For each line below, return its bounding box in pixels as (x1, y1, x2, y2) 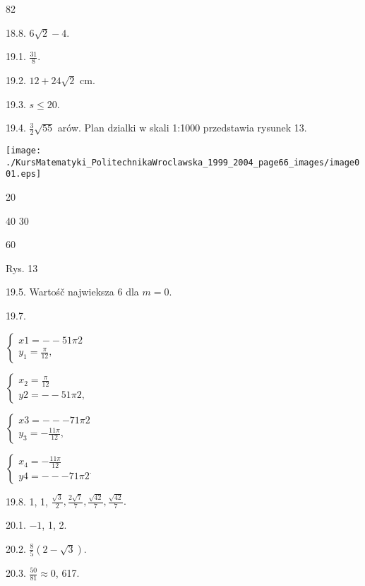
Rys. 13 (6, 260, 38, 275)
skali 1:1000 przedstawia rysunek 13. (149, 120, 307, 135)
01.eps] (6, 169, 42, 180)
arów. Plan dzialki (57, 120, 136, 135)
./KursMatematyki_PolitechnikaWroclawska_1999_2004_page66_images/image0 (6, 157, 360, 168)
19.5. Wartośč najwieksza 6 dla (6, 284, 139, 299)
